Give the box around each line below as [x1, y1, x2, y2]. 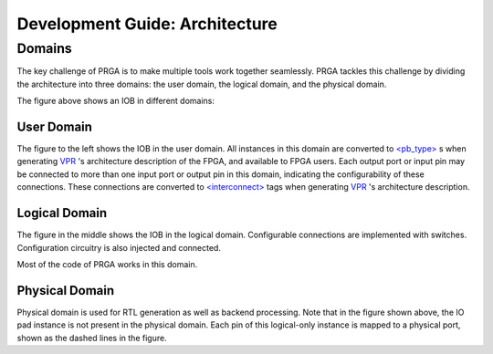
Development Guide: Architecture [16, 14, 278, 34]
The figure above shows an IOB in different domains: [16, 96, 215, 107]
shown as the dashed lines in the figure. [16, 332, 168, 343]
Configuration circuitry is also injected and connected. [16, 242, 221, 253]
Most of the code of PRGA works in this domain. [16, 258, 198, 269]
